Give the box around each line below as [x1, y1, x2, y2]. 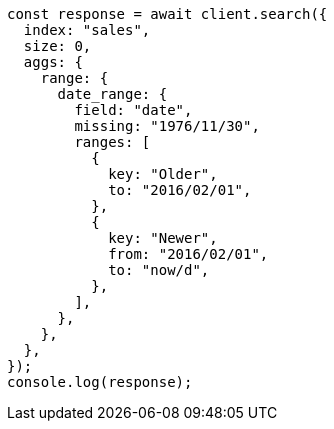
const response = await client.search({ [7, 6, 328, 22]
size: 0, [23, 38, 92, 54]
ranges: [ [74, 134, 151, 150]
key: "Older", [108, 166, 218, 182]
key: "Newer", [108, 230, 218, 246]
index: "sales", [23, 22, 151, 38]
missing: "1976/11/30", [74, 118, 260, 134]
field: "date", [74, 102, 193, 118]
